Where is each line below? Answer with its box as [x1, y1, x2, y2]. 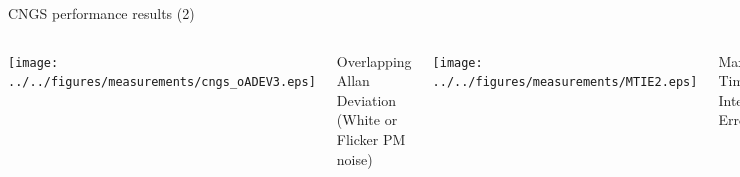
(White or [336, 109, 398, 130]
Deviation [336, 89, 397, 110]
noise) [336, 148, 373, 169]
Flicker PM [336, 128, 406, 149]
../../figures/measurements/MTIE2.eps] [432, 75, 698, 90]
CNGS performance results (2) [8, 3, 195, 23]
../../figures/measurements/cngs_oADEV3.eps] [8, 75, 316, 90]
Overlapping [336, 50, 412, 71]
